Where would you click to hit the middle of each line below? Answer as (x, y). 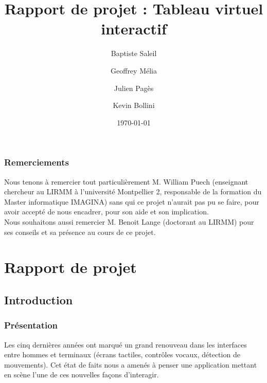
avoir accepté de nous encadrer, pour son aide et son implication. (106, 212)
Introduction (39, 299)
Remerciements (37, 162)
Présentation (31, 325)
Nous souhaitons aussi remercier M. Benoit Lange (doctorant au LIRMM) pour (129, 221)
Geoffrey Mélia (134, 70)
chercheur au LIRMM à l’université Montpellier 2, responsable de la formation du (133, 191)
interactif (134, 29)
